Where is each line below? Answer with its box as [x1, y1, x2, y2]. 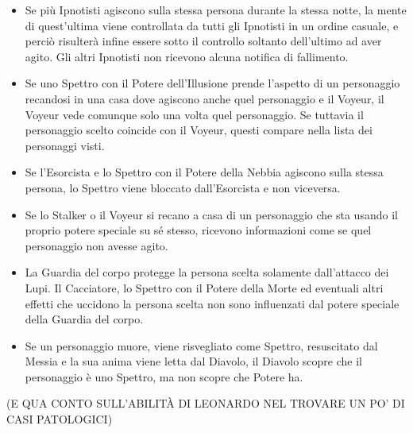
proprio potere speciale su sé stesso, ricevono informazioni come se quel [25, 222, 372, 238]
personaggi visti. [25, 137, 105, 153]
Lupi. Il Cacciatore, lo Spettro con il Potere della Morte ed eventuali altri [25, 279, 384, 296]
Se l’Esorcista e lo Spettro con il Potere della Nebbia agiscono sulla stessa [25, 164, 384, 180]
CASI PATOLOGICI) [6, 411, 113, 427]
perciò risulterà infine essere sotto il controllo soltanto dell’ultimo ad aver [25, 33, 382, 49]
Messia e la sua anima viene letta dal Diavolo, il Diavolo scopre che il [25, 353, 362, 369]
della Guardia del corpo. [25, 311, 144, 327]
